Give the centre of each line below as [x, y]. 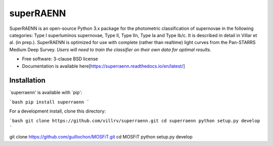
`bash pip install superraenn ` [49, 102]
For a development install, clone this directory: [58, 111]
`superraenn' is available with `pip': [46, 93]
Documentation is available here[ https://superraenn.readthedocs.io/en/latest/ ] [104, 66]
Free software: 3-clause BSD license [60, 59]
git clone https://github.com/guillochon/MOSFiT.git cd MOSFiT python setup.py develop [101, 137]
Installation [27, 80]
